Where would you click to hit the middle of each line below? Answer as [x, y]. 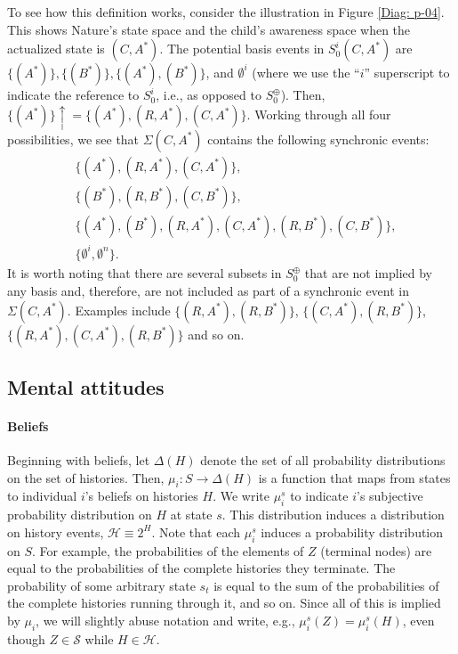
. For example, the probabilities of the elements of [168, 550]
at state [191, 515]
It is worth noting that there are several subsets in [145, 273]
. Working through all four [319, 114]
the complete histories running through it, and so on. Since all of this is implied [224, 603]
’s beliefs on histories [141, 496]
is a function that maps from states [354, 477]
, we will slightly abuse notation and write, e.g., [165, 621]
